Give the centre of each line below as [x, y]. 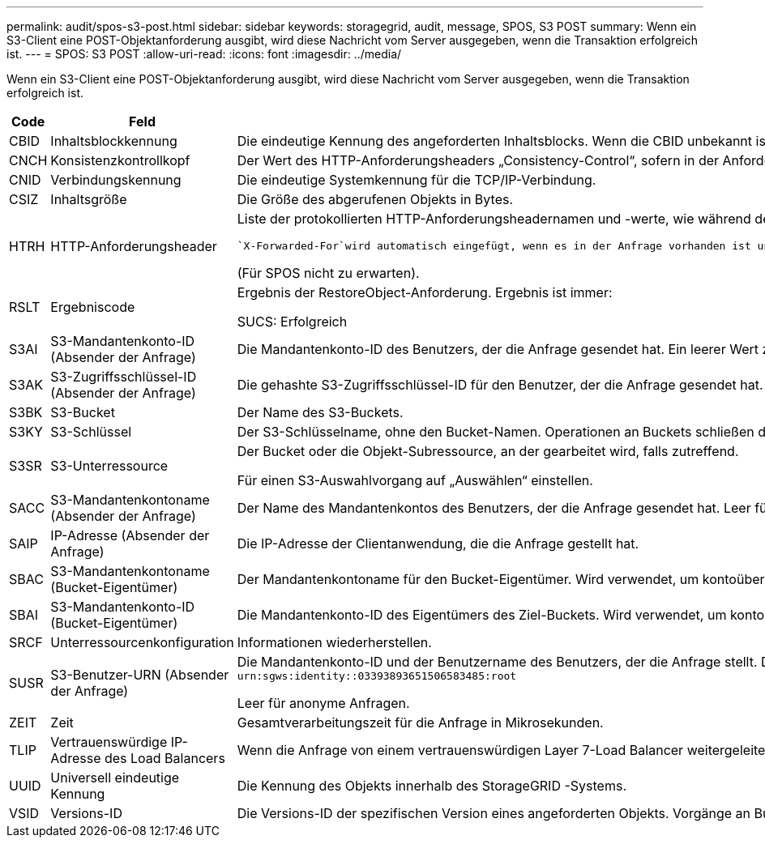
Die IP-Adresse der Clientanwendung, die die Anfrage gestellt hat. [438, 543]
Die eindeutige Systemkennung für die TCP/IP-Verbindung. [417, 180]
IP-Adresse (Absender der [130, 535]
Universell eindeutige [115, 778]
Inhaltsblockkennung [114, 141]
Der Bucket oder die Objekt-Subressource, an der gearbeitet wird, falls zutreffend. [488, 451]
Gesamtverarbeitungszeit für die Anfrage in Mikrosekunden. [420, 723]
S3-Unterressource [109, 466]
